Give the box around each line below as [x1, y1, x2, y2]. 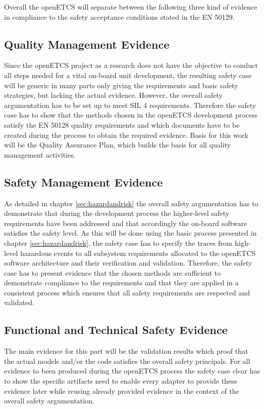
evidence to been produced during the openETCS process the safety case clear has [4, 365, 260, 376]
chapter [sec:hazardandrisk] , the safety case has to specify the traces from [4, 237, 233, 248]
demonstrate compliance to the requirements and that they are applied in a [4, 277, 239, 288]
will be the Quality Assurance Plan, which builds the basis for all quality [4, 139, 231, 150]
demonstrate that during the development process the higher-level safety [4, 208, 229, 218]
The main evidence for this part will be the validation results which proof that [4, 346, 248, 356]
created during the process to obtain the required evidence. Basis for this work [4, 129, 249, 140]
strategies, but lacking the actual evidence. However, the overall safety [4, 90, 223, 100]
